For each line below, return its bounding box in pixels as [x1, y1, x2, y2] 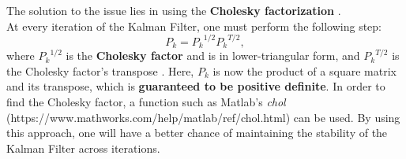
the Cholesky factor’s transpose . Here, [6, 62, 194, 79]
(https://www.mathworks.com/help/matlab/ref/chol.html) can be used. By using [6, 109, 400, 125]
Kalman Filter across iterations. [6, 139, 160, 156]
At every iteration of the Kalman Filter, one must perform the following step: [6, 17, 382, 34]
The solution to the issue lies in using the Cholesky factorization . [6, 2, 341, 18]
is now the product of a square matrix [212, 62, 397, 79]
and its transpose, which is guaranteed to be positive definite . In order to [6, 78, 385, 94]
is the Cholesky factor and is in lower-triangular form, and [66, 47, 360, 64]
